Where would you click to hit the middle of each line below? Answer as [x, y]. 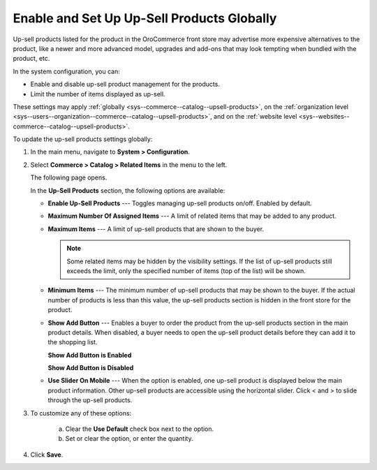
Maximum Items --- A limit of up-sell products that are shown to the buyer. [156, 229]
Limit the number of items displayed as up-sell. [98, 94]
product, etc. [31, 59]
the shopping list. [73, 342]
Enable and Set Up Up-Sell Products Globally [145, 18]
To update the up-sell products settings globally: [83, 139]
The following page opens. [69, 177]
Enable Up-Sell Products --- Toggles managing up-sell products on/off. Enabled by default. [180, 203]
